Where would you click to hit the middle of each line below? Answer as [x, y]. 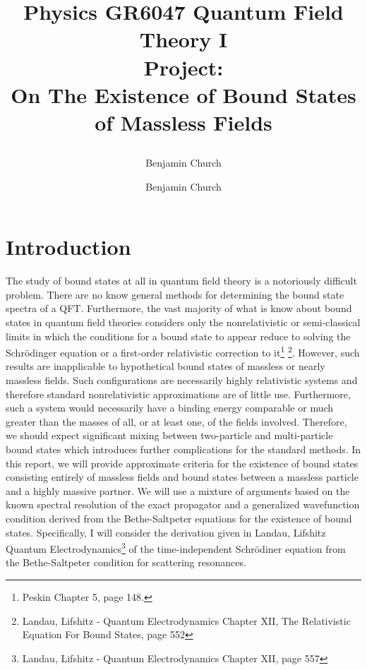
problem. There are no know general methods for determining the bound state [175, 294]
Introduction [68, 247]
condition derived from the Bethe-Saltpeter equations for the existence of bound [179, 518]
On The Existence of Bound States [183, 94]
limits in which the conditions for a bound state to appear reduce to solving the [178, 336]
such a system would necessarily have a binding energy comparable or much [170, 408]
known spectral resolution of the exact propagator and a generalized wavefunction [183, 504]
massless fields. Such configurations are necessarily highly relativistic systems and [182, 380]
